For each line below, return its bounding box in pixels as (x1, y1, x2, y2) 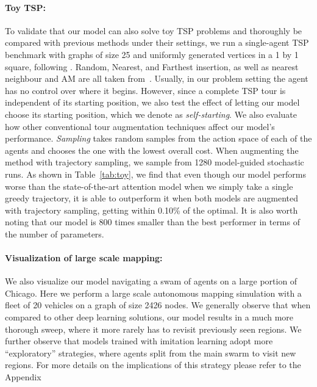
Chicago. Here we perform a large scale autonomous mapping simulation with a (5, 286, 302, 299)
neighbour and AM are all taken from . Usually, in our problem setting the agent (5, 72, 308, 85)
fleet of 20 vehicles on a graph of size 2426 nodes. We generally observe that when (5, 298, 311, 311)
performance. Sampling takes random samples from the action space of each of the (5, 132, 312, 145)
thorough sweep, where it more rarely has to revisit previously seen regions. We (5, 322, 302, 335)
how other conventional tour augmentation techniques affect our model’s (5, 120, 275, 132)
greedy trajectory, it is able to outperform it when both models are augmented (5, 192, 299, 204)
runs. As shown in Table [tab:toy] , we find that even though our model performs (5, 167, 307, 180)
